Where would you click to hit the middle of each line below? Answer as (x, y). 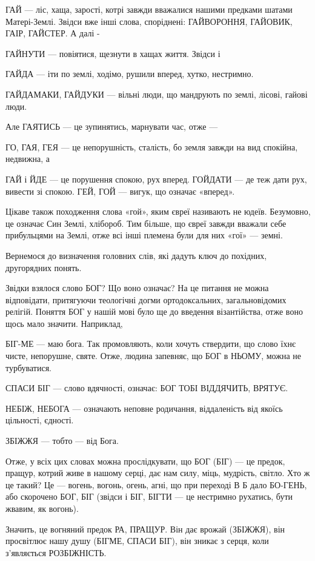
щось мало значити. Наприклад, (64, 323)
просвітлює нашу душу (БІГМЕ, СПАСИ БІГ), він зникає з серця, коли (137, 541)
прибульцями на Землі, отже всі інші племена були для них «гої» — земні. (144, 235)
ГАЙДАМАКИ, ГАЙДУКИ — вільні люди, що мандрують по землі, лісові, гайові (157, 94)
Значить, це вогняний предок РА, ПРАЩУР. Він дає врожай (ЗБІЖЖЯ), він (145, 529)
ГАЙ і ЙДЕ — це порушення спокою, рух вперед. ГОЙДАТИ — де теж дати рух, (156, 179)
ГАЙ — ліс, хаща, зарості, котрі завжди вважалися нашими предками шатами (149, 9)
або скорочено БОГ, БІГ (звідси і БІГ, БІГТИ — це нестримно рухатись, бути (149, 496)
